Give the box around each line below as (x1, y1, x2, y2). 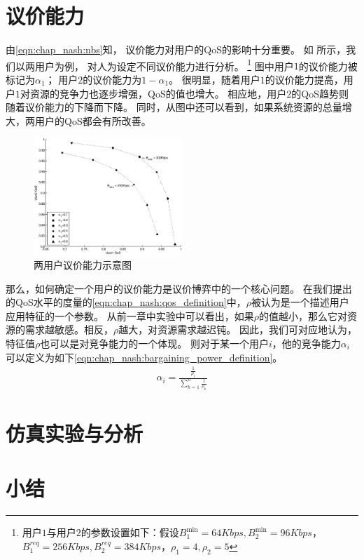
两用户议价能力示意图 (34, 258, 132, 272)
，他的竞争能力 (272, 335, 341, 350)
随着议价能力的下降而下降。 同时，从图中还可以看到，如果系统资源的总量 (6, 100, 342, 114)
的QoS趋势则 (291, 86, 349, 100)
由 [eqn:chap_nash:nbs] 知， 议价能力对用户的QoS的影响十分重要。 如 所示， (6, 42, 346, 57)
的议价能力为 (83, 72, 142, 86)
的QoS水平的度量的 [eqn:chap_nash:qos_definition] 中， (6, 295, 246, 309)
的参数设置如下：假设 (80, 525, 179, 540)
